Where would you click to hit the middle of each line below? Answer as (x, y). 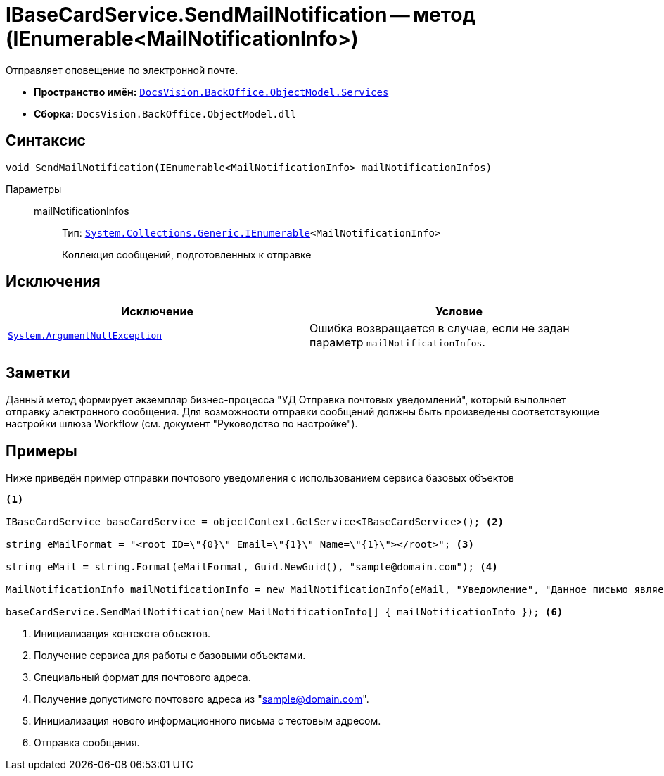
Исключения (53, 282)
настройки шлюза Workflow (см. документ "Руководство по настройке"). (182, 424)
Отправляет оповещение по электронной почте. (122, 70)
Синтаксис (46, 141)
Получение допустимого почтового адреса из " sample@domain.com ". (202, 699)
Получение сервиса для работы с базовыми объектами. (170, 656)
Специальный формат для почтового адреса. (142, 677)
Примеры (41, 451)
